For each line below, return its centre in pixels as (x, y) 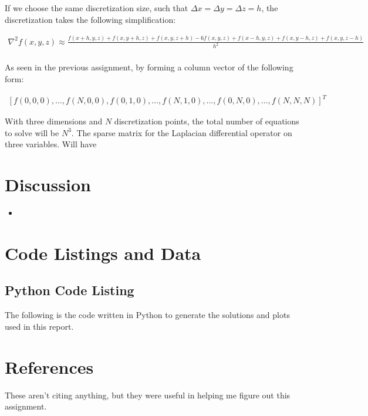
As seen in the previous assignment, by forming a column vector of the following (149, 67)
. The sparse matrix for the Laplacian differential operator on (182, 132)
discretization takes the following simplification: (90, 19)
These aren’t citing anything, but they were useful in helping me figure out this (148, 395)
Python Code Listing (70, 290)
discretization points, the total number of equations (207, 121)
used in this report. (39, 326)
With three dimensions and (54, 121)
